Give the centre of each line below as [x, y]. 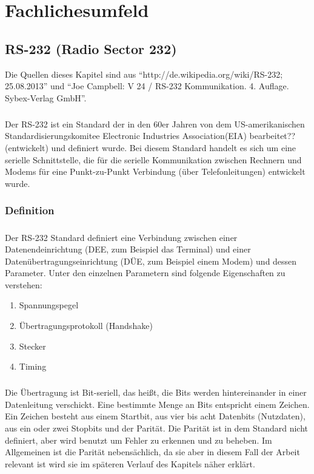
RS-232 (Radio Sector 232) [91, 48]
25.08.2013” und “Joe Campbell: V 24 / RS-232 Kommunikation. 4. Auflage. [147, 86]
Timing [33, 366]
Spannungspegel [49, 305]
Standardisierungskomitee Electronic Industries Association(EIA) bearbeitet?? [150, 136]
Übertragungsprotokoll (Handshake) [86, 326]
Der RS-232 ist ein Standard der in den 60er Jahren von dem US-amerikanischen [155, 124]
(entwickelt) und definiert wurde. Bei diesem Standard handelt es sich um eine [151, 147]
